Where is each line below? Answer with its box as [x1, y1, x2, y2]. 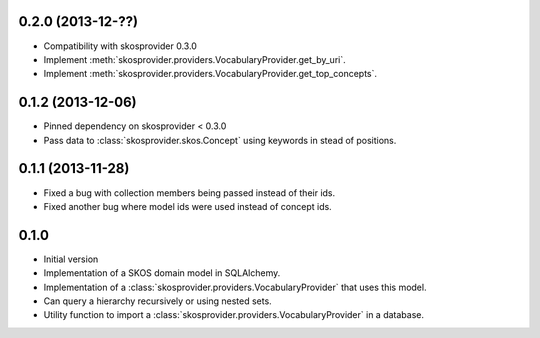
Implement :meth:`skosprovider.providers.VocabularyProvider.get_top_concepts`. [43, 68, 378, 80]
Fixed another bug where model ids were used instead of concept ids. [43, 200, 332, 212]
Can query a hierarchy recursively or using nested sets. [43, 295, 272, 307]
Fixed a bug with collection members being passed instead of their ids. [43, 186, 336, 199]
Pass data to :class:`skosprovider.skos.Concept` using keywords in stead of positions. [43, 134, 397, 146]
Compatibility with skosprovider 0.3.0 [43, 40, 197, 52]
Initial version [43, 253, 99, 265]
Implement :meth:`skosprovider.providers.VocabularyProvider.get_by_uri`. [43, 53, 346, 65]
